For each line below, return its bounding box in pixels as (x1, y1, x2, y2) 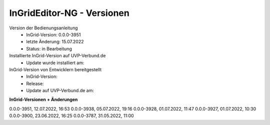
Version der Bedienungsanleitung (9, 25, 78, 31)
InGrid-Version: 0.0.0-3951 (26, 31, 81, 37)
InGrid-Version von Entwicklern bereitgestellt (9, 66, 102, 72)
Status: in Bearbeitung (26, 45, 72, 52)
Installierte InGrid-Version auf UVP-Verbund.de (9, 53, 106, 59)
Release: (26, 80, 44, 87)
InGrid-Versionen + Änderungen (9, 97, 78, 103)
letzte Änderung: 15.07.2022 (26, 39, 84, 45)
